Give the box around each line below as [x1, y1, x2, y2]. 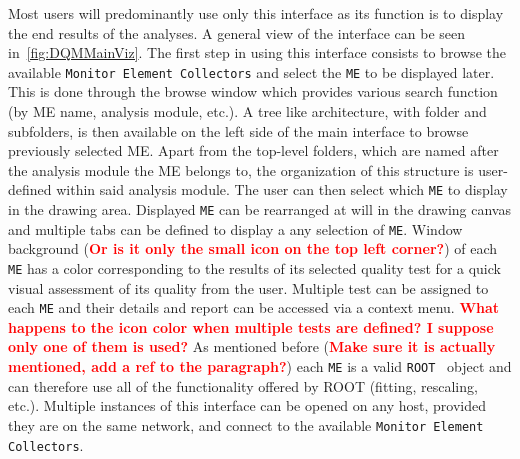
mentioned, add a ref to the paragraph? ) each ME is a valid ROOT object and [8, 356, 512, 377]
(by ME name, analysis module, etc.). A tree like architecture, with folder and [8, 101, 487, 122]
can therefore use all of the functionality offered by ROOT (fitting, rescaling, [8, 375, 478, 396]
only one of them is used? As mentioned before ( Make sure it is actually [8, 336, 496, 357]
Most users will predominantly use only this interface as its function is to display [8, 3, 504, 23]
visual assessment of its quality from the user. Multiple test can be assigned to [8, 277, 489, 298]
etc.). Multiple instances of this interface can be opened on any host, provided [8, 395, 486, 416]
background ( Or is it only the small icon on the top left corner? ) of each [8, 238, 498, 259]
